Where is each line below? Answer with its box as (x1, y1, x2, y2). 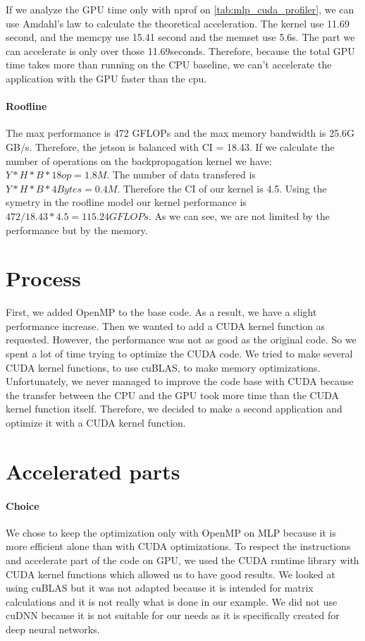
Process (6, 264, 81, 293)
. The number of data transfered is (106, 167, 256, 182)
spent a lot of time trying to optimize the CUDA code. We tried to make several (6, 346, 353, 361)
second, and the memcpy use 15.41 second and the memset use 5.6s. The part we (6, 30, 355, 44)
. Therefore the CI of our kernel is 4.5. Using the (117, 181, 327, 195)
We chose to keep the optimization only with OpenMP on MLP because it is (6, 525, 337, 539)
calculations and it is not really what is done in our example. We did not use (6, 594, 338, 609)
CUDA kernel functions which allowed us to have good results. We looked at (6, 566, 336, 581)
